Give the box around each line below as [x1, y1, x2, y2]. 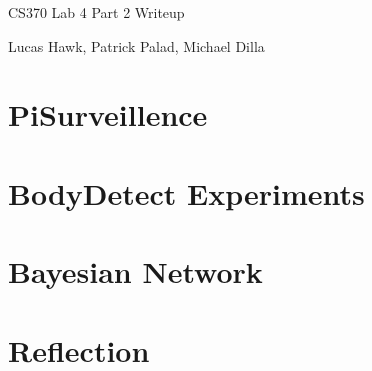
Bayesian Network [8, 251, 263, 292]
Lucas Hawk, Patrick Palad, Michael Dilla [8, 35, 265, 56]
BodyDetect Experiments [8, 172, 365, 213]
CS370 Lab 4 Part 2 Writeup [8, 2, 185, 22]
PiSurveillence [8, 94, 208, 135]
